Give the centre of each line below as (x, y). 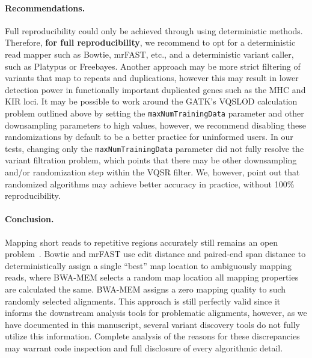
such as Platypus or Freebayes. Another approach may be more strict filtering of (153, 66)
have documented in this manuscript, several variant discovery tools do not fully (152, 324)
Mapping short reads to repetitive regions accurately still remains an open (142, 242)
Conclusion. (29, 219)
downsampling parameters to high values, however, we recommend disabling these (156, 125)
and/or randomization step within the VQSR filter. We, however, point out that (152, 172)
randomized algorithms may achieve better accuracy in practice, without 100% (150, 184)
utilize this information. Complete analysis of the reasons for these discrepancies (152, 336)
